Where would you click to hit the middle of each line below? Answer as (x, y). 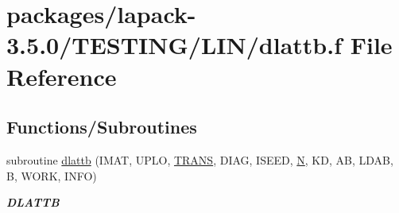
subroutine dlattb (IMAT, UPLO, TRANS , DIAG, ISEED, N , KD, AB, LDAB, (200, 159)
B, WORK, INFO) (52, 175)
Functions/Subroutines (102, 127)
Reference (62, 76)
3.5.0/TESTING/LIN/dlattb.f (174, 45)
